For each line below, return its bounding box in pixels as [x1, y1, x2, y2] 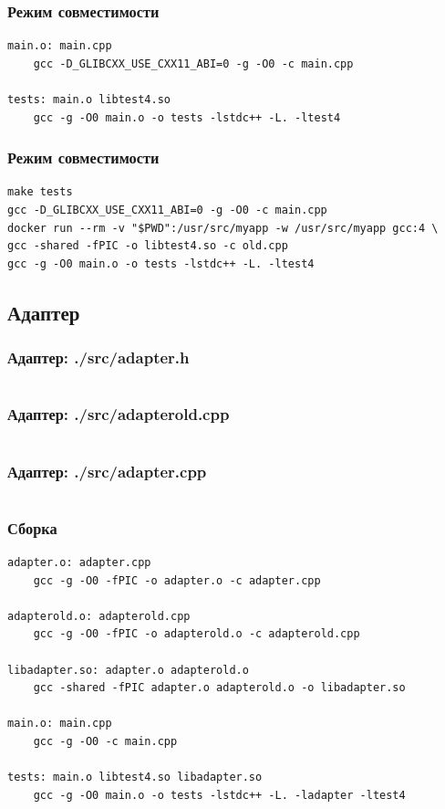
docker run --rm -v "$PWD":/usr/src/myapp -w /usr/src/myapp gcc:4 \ [7, 221, 439, 235]
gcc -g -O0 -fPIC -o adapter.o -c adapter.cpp [33, 573, 321, 587]
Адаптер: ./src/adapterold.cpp [7, 403, 230, 426]
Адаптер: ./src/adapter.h [7, 346, 190, 369]
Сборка [7, 516, 57, 539]
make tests [7, 185, 73, 199]
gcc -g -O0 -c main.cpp [33, 734, 178, 748]
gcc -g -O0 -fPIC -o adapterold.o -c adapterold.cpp [33, 627, 360, 641]
